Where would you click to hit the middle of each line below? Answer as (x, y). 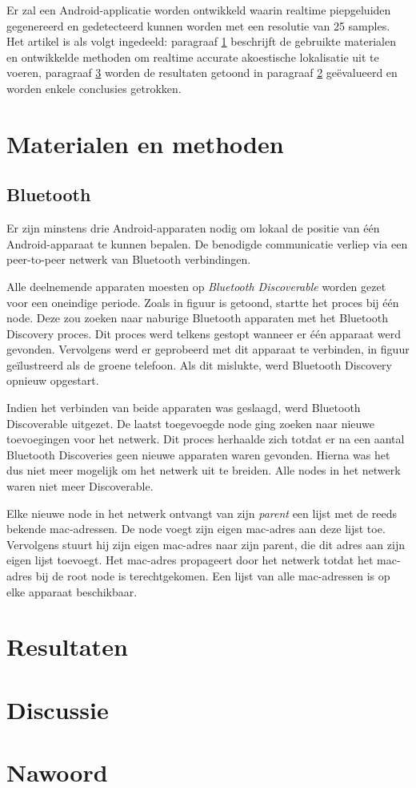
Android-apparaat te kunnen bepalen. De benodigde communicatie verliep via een (207, 243)
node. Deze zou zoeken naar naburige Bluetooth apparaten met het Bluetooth (198, 318)
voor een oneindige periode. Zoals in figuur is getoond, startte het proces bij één (203, 302)
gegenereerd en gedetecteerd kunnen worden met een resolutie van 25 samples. (198, 25)
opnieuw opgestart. (53, 380)
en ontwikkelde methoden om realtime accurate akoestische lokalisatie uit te (193, 57)
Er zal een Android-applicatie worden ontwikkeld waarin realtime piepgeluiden (199, 10)
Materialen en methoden (145, 143)
